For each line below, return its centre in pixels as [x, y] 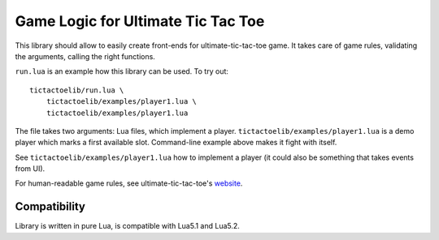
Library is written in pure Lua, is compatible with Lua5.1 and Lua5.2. [127, 226]
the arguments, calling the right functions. [85, 56]
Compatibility [50, 207]
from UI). [30, 169]
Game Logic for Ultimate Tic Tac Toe [140, 21]
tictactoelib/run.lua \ [77, 90]
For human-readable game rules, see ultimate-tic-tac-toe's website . [129, 183]
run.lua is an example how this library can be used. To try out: [122, 71]
